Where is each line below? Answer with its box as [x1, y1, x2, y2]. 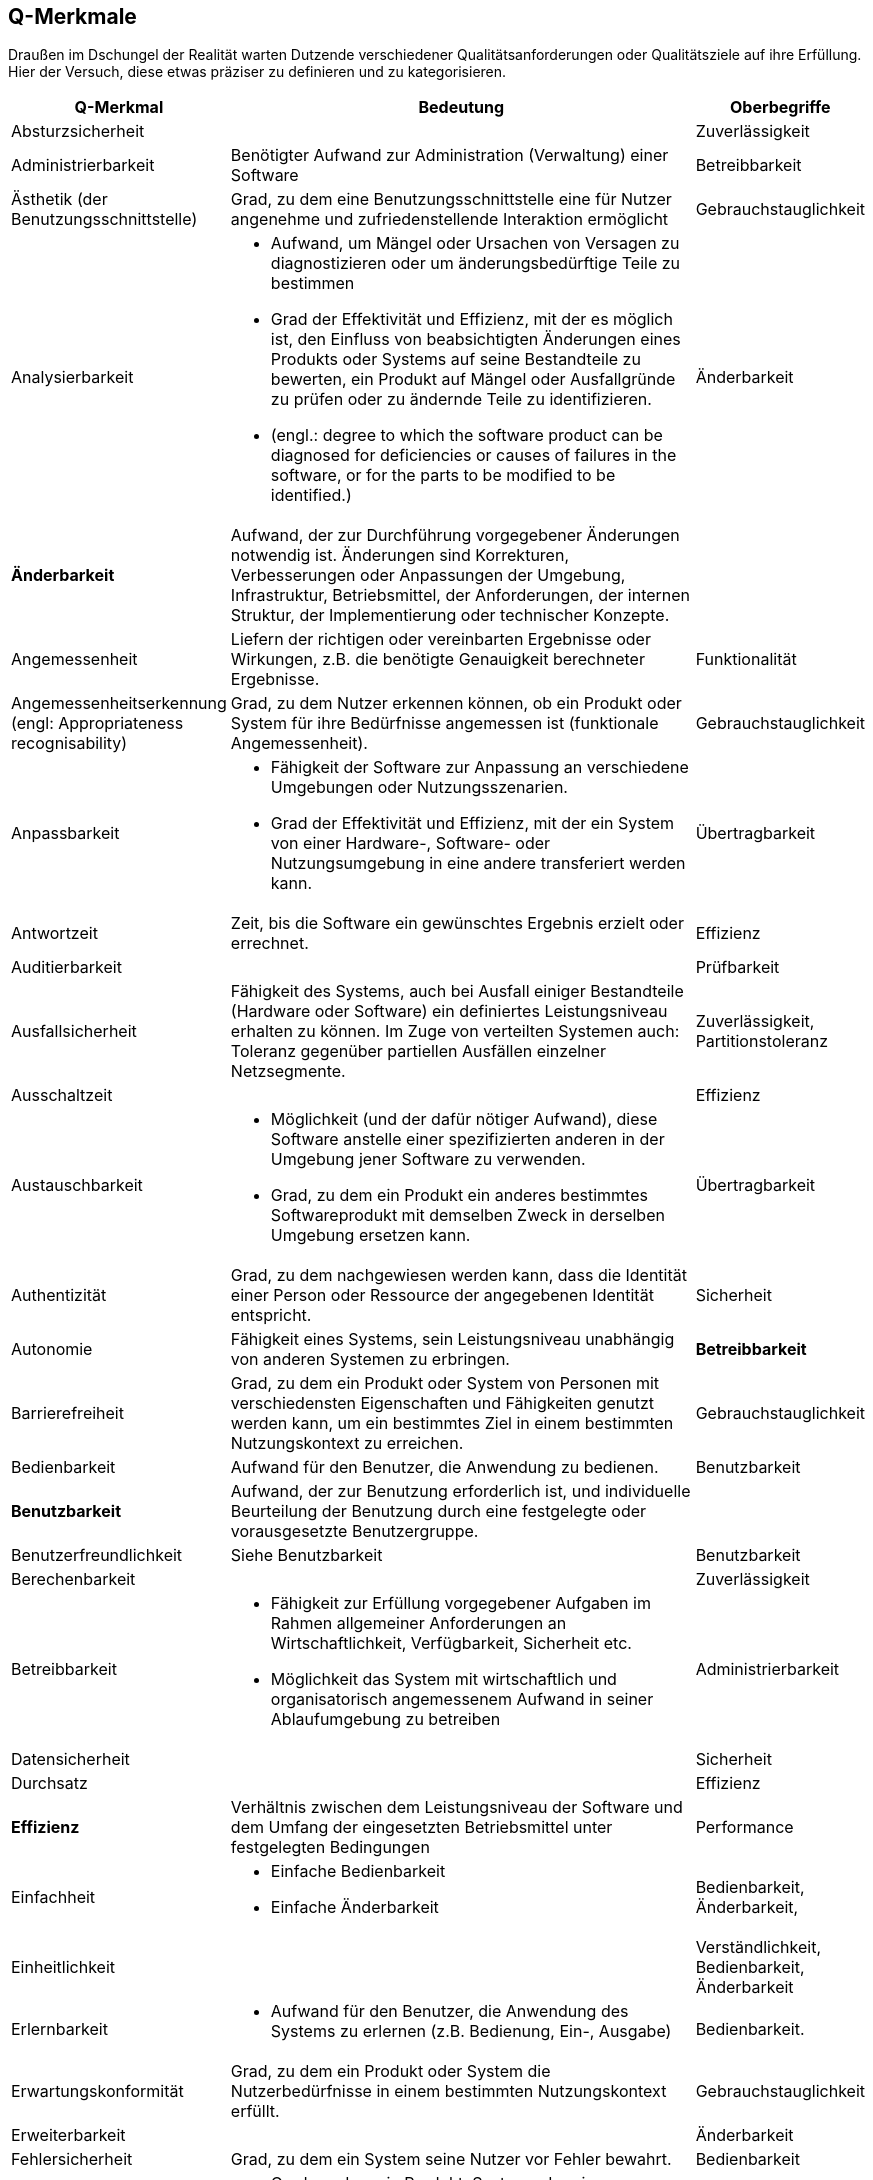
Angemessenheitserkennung [11, 693, 227, 714]
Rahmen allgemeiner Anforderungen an [270, 1613, 567, 1634]
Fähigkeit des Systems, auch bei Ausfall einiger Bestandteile [230, 981, 684, 1002]
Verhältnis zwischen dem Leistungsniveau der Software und [230, 1797, 683, 1818]
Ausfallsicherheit [11, 1021, 137, 1042]
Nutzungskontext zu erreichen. [230, 1433, 464, 1454]
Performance [695, 1817, 794, 1838]
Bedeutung [418, 97, 505, 118]
